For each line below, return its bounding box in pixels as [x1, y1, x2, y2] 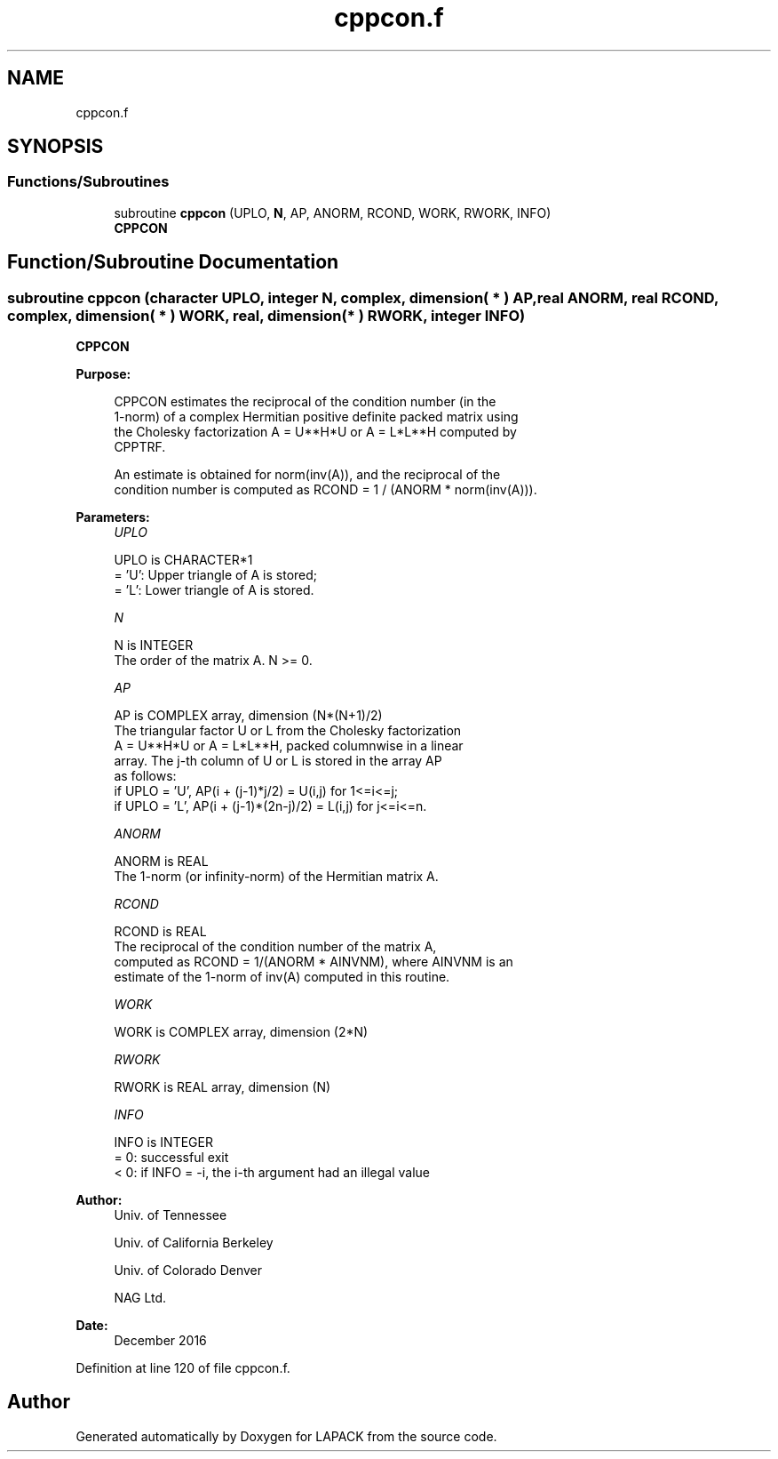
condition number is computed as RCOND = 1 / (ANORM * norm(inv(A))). [114, 482, 537, 498]
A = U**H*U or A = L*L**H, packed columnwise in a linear [114, 738, 464, 754]
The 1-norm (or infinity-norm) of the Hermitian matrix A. [114, 869, 439, 885]
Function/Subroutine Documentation [7, 251, 339, 274]
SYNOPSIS [7, 135, 104, 158]
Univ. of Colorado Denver [114, 1263, 263, 1279]
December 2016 [114, 1333, 207, 1349]
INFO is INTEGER [114, 1134, 213, 1150]
